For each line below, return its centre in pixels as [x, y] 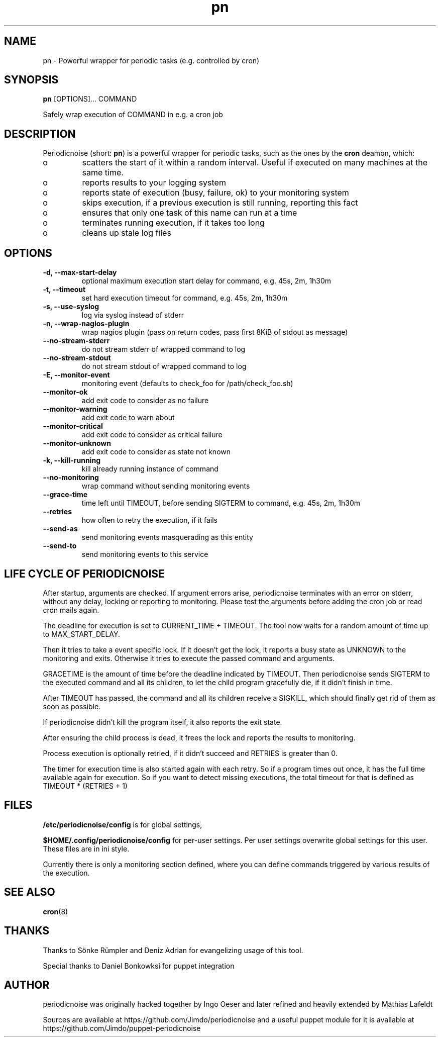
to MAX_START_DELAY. [82, 634]
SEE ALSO [30, 892]
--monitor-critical [73, 426]
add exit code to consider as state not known [156, 452]
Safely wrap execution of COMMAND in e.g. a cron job [133, 115]
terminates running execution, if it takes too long [173, 223]
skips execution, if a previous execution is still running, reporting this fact [220, 203]
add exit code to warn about [128, 418]
